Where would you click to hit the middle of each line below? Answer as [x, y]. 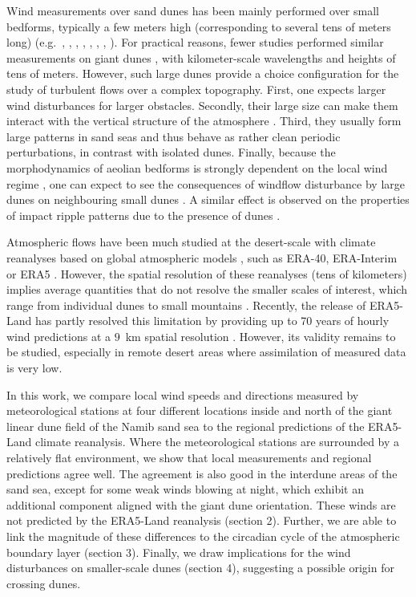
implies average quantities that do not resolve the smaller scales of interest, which [207, 289]
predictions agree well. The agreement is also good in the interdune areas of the [202, 473]
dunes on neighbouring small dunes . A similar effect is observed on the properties [208, 199]
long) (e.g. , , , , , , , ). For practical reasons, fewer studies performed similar [195, 42]
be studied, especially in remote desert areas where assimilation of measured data [206, 352]
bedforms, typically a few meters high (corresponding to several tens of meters [199, 26]
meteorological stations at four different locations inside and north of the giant [200, 410]
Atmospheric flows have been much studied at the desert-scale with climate [191, 242]
